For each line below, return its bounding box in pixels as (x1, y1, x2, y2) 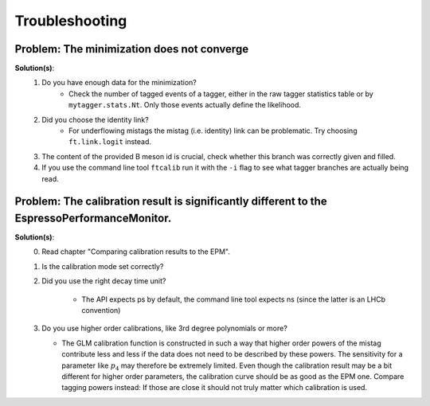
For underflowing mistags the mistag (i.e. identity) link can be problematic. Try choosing (68, 126, 358, 135)
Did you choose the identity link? (41, 115, 149, 124)
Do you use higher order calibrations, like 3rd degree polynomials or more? (41, 323, 288, 334)
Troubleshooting (14, 12, 127, 29)
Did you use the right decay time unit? (41, 276, 166, 286)
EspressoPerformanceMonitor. (14, 211, 172, 224)
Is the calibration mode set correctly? (41, 261, 164, 271)
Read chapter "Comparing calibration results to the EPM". (41, 247, 230, 256)
